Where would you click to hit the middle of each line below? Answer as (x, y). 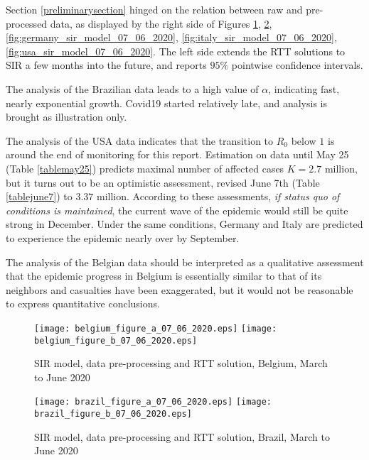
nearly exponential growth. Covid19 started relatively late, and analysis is (166, 103)
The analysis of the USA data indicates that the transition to (140, 140)
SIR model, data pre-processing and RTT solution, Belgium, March (181, 363)
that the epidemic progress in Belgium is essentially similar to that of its (164, 276)
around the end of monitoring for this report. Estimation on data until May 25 (177, 154)
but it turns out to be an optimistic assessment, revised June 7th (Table (163, 182)
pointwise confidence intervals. (297, 65)
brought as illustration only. (66, 117)
